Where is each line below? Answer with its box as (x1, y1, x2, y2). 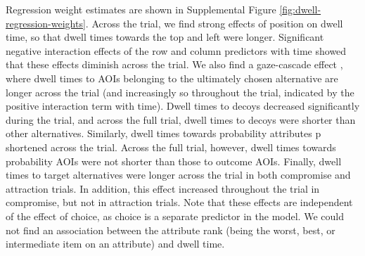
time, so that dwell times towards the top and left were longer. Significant (6, 30, 324, 44)
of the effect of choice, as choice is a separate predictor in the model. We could (6, 208, 344, 223)
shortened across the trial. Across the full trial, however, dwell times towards (6, 139, 336, 154)
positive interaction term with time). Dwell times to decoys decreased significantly (6, 98, 360, 113)
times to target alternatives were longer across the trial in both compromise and (6, 167, 351, 182)
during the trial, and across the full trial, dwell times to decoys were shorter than (6, 112, 356, 127)
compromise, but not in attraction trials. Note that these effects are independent (6, 195, 353, 210)
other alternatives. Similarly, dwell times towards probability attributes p (6, 126, 321, 141)
